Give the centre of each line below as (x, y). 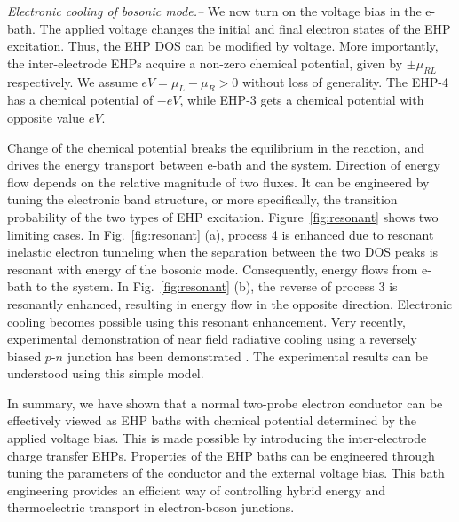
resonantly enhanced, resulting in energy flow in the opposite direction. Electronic (230, 303)
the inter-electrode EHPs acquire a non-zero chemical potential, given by (205, 63)
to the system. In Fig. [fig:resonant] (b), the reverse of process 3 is (217, 286)
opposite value (46, 117)
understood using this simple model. (106, 373)
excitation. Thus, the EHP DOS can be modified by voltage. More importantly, (223, 46)
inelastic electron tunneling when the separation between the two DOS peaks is (223, 252)
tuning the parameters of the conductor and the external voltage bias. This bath (226, 473)
